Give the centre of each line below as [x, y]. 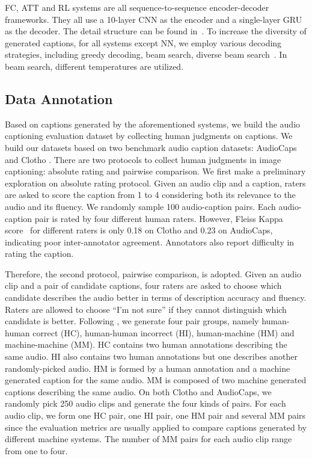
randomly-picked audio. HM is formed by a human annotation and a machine [148, 368]
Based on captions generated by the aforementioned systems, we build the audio [153, 124]
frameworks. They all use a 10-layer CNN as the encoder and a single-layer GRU [154, 19]
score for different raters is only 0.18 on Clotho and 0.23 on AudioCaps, [139, 230]
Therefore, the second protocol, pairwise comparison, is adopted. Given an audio [153, 273]
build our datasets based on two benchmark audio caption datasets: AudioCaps [151, 147]
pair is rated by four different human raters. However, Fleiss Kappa [159, 218]
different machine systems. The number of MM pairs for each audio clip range [148, 439]
